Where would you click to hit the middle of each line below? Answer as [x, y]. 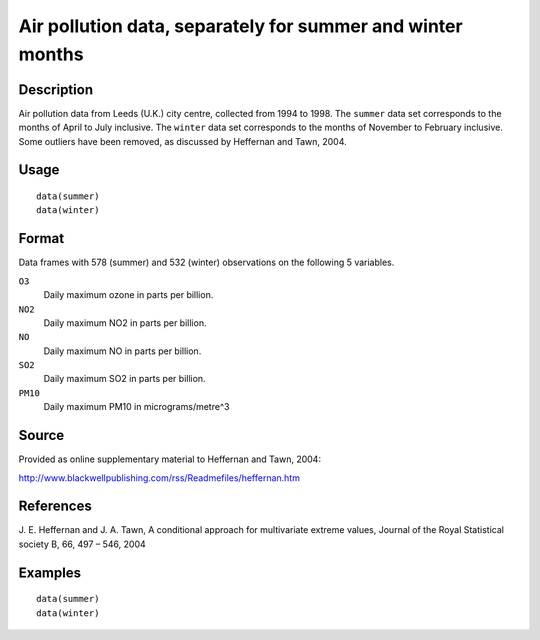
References [55, 506]
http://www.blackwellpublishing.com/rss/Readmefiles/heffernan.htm [159, 477]
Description [56, 89]
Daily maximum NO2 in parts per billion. [125, 322]
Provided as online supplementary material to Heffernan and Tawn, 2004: [170, 459]
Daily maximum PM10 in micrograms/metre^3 [136, 407]
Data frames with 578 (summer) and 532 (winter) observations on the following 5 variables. [206, 262]
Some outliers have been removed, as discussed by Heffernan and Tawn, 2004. [182, 141]
